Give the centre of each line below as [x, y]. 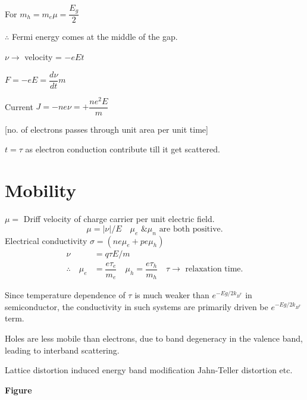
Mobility [40, 190]
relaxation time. [214, 269]
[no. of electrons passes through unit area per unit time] [106, 129]
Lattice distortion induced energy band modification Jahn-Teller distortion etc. [149, 370]
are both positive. [191, 229]
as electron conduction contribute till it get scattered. [123, 149]
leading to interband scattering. [62, 350]
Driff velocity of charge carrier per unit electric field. [119, 219]
